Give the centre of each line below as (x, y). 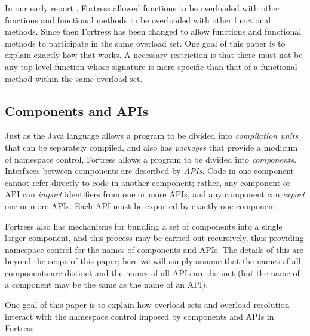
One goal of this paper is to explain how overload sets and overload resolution (147, 305)
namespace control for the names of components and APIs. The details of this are (154, 249)
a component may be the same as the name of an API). (107, 284)
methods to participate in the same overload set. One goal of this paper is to (145, 43)
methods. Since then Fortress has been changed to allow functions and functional (153, 31)
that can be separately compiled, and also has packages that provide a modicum (151, 147)
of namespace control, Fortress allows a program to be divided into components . (151, 159)
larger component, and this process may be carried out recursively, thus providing (154, 238)
